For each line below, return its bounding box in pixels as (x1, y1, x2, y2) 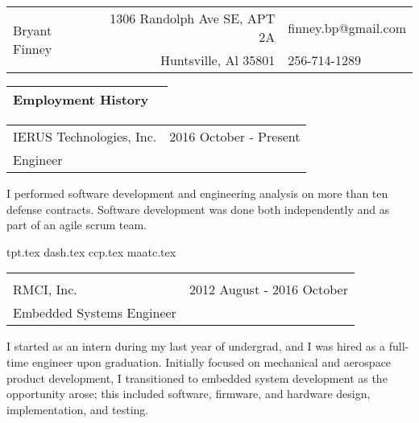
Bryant (13, 20, 52, 39)
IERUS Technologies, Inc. (13, 127, 157, 146)
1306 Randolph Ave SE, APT (110, 9, 276, 27)
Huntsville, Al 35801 (160, 51, 276, 69)
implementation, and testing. (6, 400, 149, 417)
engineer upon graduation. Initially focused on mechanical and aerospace (31, 353, 392, 370)
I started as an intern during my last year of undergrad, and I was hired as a (6, 338, 386, 355)
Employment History (13, 90, 149, 109)
